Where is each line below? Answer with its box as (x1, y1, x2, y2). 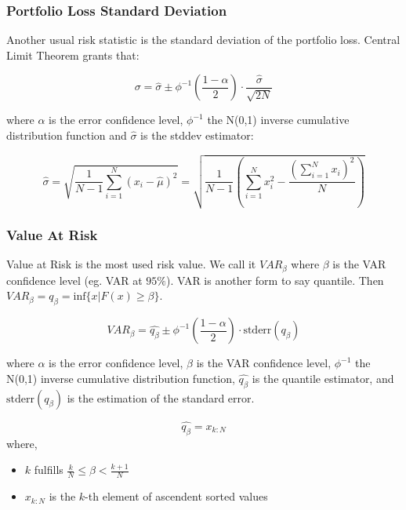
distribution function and (6, 127, 127, 143)
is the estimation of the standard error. (67, 389, 255, 406)
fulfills (34, 461, 63, 478)
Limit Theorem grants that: (6, 46, 140, 63)
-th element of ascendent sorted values (85, 488, 268, 505)
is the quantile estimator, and (252, 370, 394, 386)
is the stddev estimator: (140, 127, 254, 143)
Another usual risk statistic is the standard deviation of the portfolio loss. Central (6, 31, 401, 48)
